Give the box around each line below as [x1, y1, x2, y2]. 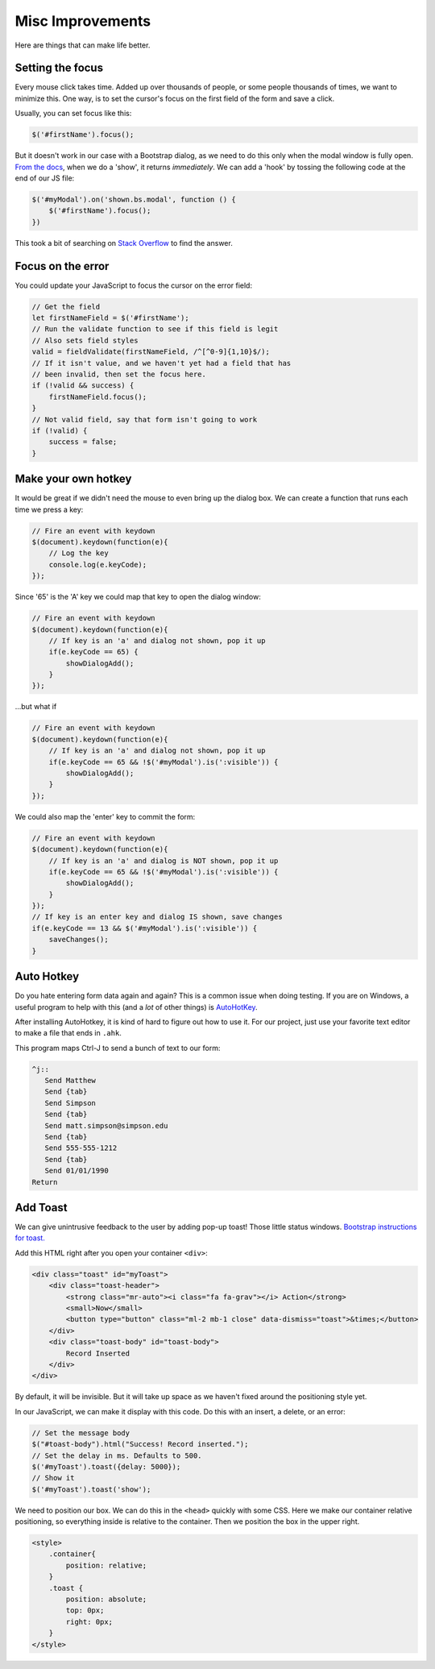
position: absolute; [65, 1595, 147, 1604]
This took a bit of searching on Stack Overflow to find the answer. [14, 238, 233, 247]
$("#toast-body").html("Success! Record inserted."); [31, 1439, 249, 1449]
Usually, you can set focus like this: [14, 109, 132, 118]
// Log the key [48, 549, 109, 558]
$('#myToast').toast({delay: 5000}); [31, 1462, 181, 1471]
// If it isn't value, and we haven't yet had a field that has [31, 359, 292, 367]
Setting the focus [14, 61, 104, 75]
